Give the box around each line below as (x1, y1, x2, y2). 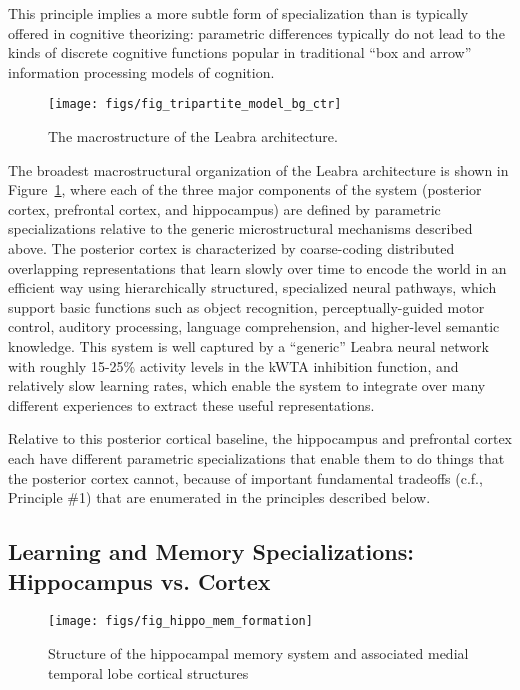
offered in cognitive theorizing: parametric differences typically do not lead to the (8, 22, 505, 43)
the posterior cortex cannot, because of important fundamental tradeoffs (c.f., (8, 467, 483, 488)
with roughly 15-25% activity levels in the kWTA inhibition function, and (8, 355, 459, 376)
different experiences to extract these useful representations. (8, 394, 375, 415)
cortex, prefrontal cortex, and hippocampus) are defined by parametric (8, 198, 441, 219)
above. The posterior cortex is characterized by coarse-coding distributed (8, 238, 455, 258)
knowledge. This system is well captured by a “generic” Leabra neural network (8, 335, 489, 356)
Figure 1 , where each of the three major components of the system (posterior (8, 179, 482, 200)
